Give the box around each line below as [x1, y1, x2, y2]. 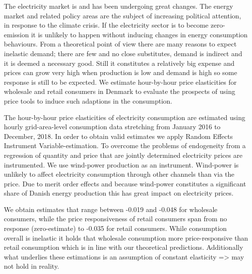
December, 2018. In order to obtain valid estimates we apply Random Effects [4, 131, 233, 141]
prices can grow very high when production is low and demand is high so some [4, 67, 237, 77]
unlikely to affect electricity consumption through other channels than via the [4, 169, 235, 179]
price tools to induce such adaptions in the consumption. [4, 95, 173, 106]
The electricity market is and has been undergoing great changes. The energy [4, 1, 233, 11]
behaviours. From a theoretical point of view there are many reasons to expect [4, 39, 237, 49]
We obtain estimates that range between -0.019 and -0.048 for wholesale [4, 204, 218, 214]
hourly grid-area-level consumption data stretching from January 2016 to [4, 122, 220, 132]
